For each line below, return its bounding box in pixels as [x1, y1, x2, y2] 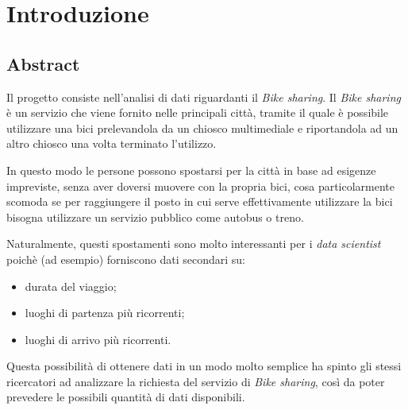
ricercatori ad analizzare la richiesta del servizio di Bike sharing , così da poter [6, 373, 385, 389]
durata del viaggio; [25, 277, 117, 294]
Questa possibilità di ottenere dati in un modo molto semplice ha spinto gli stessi [6, 358, 402, 374]
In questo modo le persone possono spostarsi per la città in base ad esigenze [6, 161, 376, 178]
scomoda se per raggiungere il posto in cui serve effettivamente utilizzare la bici [6, 193, 393, 210]
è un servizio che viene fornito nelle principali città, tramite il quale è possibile [6, 104, 389, 121]
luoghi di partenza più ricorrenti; [25, 304, 185, 321]
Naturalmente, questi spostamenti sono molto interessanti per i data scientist [6, 235, 381, 252]
